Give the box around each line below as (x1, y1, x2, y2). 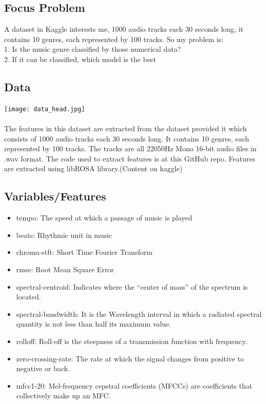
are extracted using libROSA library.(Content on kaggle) (4, 163, 183, 174)
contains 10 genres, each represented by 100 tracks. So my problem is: (4, 33, 224, 44)
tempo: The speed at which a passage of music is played (16, 212, 193, 223)
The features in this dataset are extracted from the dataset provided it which (4, 123, 247, 134)
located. (16, 291, 41, 302)
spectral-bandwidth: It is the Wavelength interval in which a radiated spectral (16, 308, 262, 319)
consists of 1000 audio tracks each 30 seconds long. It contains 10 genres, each (4, 133, 250, 144)
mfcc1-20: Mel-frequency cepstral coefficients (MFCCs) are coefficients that (16, 380, 253, 391)
